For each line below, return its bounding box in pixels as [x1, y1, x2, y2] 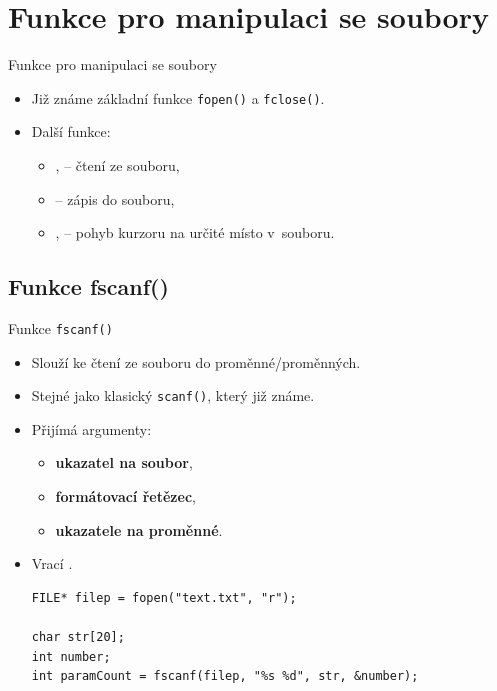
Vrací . [31, 553, 73, 574]
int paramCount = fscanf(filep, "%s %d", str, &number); [31, 669, 419, 684]
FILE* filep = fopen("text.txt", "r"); [31, 590, 297, 605]
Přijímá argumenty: [31, 418, 152, 439]
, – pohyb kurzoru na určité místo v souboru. [55, 222, 335, 243]
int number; [31, 649, 111, 664]
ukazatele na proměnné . [55, 519, 223, 540]
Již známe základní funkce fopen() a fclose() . [31, 87, 325, 108]
